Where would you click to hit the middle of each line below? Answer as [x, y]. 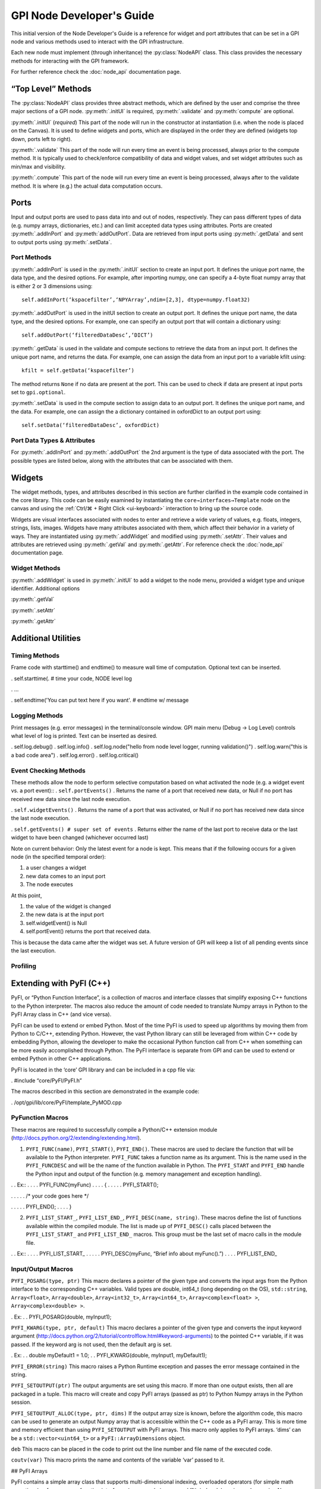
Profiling [24, 966]
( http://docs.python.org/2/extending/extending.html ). [76, 1138]
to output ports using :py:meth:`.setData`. [62, 242]
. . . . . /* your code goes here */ [50, 1196]
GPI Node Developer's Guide [83, 15]
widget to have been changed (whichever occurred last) [80, 837]
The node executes [50, 884]
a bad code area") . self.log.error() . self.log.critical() [75, 755]
